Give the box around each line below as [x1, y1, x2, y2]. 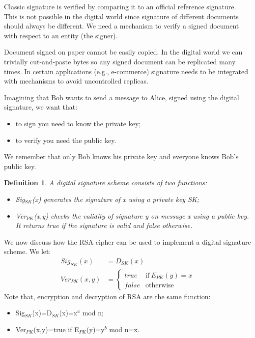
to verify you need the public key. [15, 135, 116, 145]
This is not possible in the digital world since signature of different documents [4, 11, 239, 21]
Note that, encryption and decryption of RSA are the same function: [4, 291, 211, 301]
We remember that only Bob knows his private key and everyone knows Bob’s [4, 151, 239, 162]
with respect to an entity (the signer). [4, 30, 118, 40]
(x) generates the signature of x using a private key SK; [32, 194, 199, 204]
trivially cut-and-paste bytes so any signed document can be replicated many [4, 56, 236, 66]
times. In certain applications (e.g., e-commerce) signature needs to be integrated [4, 66, 249, 76]
